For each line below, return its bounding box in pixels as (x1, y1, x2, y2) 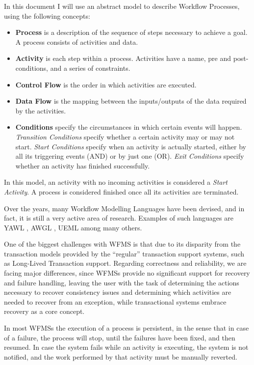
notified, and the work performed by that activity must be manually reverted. (4, 351, 237, 362)
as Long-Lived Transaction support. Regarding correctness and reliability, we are (4, 258, 247, 268)
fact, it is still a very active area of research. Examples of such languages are (4, 213, 233, 223)
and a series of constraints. (50, 62, 130, 73)
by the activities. (15, 105, 66, 115)
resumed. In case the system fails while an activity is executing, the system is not (4, 342, 249, 352)
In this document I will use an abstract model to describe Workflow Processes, (4, 1, 240, 11)
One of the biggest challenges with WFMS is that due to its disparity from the (4, 239, 241, 249)
